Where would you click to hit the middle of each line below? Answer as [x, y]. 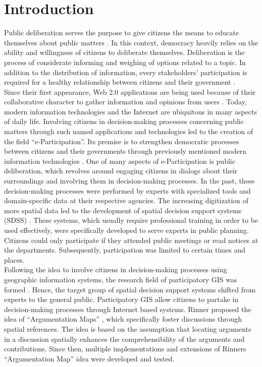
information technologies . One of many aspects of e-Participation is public [120, 161]
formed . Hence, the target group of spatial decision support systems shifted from [130, 289]
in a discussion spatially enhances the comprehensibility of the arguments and [124, 339]
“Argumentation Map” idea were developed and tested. [89, 358]
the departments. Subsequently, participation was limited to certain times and [125, 250]
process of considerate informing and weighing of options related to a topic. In [125, 62]
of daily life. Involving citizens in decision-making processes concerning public [124, 121]
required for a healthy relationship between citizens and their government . [120, 82]
